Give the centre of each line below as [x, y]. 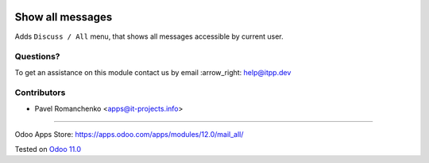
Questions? [37, 57]
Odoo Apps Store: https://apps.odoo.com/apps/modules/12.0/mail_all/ [129, 135]
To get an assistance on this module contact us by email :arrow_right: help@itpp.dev [153, 72]
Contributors [40, 93]
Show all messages [64, 17]
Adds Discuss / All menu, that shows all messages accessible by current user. [149, 36]
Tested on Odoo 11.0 [48, 149]
